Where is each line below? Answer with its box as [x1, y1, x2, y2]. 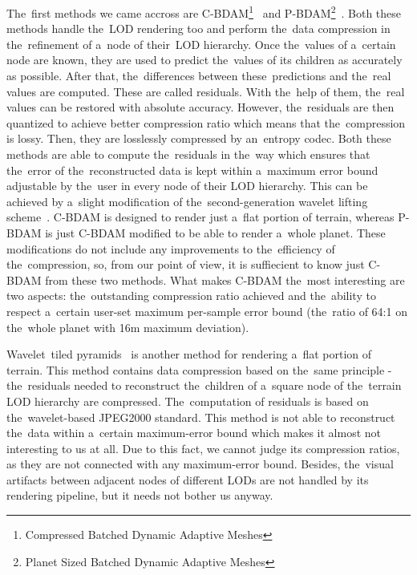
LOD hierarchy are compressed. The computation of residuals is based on [6, 392, 369, 409]
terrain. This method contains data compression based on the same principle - [6, 361, 392, 378]
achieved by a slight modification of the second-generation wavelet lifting [6, 192, 368, 209]
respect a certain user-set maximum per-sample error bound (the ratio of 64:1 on [6, 302, 407, 319]
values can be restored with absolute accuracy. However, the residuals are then [6, 99, 395, 115]
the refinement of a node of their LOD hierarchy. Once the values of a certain [6, 35, 396, 52]
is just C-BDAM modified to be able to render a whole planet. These [45, 224, 386, 241]
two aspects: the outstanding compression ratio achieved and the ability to [6, 287, 376, 304]
